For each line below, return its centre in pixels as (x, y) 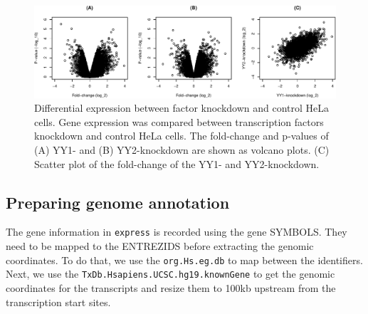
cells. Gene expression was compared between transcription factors (179, 121)
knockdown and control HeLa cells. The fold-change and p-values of (182, 136)
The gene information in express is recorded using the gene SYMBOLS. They (177, 232)
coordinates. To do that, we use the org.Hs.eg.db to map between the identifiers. (184, 260)
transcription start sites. (58, 302)
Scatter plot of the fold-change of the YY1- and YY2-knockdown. (177, 163)
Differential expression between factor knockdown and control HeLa (182, 108)
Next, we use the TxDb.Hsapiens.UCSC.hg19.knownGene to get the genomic (170, 274)
